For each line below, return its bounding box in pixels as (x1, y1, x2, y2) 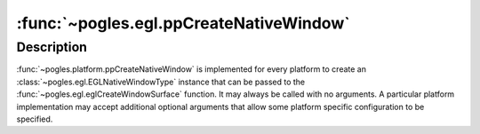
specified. (16, 114, 53, 124)
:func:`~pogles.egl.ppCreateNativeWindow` (16, 13, 350, 33)
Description (16, 39, 88, 55)
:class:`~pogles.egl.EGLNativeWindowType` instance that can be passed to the (16, 76, 306, 87)
